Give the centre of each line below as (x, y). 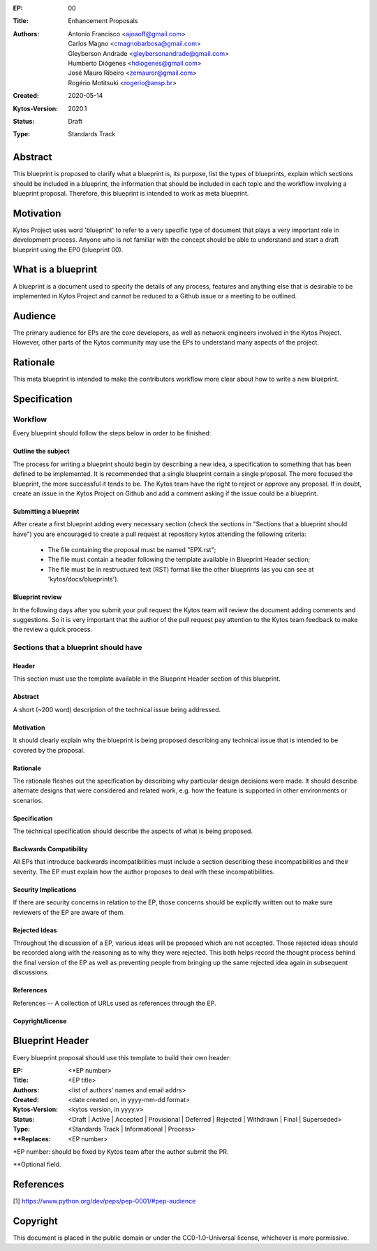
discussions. (31, 972)
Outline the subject (41, 451)
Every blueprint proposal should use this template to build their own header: (122, 1057)
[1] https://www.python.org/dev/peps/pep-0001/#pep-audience (104, 1201)
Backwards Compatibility (50, 849)
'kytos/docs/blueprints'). (83, 579)
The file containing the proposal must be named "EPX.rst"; (132, 550)
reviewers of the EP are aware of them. (69, 912)
